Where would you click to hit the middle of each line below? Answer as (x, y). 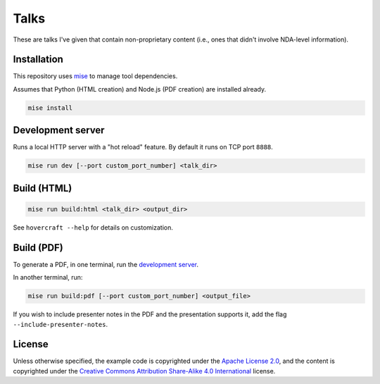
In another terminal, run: (48, 278)
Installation (38, 60)
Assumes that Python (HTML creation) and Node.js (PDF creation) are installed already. (140, 89)
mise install (50, 108)
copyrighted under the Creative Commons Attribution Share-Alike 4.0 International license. (144, 371)
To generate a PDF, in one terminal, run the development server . (106, 264)
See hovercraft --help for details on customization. (93, 227)
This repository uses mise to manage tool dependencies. (95, 76)
